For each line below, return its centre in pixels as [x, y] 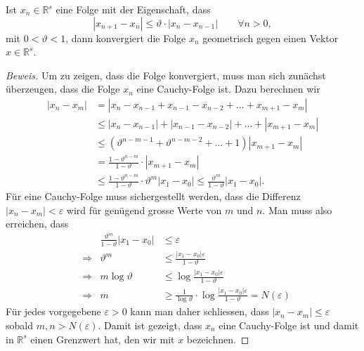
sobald [19, 325]
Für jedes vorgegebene [53, 311]
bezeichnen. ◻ [218, 339]
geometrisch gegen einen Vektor [271, 38]
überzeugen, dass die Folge [63, 89]
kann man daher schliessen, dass [200, 311]
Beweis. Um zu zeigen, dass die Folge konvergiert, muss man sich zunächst [166, 75]
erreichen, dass [37, 224]
